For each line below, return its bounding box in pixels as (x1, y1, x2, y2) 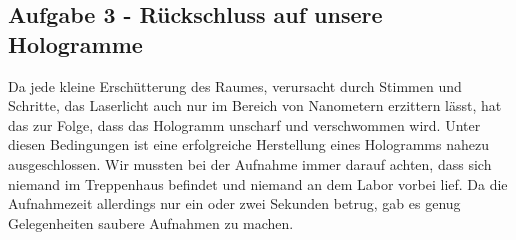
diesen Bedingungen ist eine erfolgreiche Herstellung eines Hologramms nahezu (8, 134, 489, 155)
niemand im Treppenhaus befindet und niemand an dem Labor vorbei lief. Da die (8, 173, 508, 194)
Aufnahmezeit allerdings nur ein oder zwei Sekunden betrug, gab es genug (8, 193, 461, 214)
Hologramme (8, 28, 143, 59)
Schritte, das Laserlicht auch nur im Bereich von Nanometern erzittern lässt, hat (8, 95, 502, 116)
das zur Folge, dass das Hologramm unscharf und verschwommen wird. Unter (8, 114, 481, 135)
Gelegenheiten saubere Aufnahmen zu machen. (8, 212, 294, 233)
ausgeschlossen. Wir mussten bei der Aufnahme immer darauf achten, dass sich (8, 153, 492, 174)
